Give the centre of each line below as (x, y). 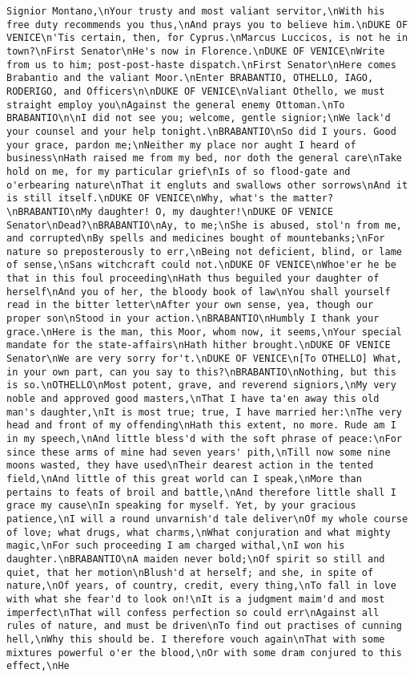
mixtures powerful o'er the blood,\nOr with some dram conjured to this (204, 653)
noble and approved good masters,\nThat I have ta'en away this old (193, 399)
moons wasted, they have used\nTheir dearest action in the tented (190, 466)
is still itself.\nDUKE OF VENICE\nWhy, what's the (147, 199)
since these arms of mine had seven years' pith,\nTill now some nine (199, 452)
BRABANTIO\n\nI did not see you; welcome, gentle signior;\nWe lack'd (199, 118)
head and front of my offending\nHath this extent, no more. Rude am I (201, 426)
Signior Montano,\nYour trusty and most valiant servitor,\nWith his (196, 11)
